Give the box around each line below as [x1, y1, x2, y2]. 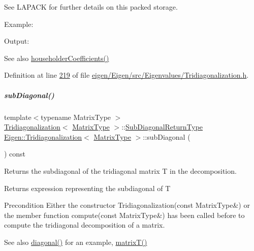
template [4, 111, 31, 122]
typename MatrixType [41, 111, 111, 122]
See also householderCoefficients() [4, 52, 109, 63]
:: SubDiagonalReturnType [121, 121, 203, 132]
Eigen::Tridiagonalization [4, 131, 82, 142]
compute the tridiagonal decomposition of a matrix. [4, 219, 165, 230]
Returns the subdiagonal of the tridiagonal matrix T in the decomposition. [4, 165, 237, 176]
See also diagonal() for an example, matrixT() [4, 236, 147, 247]
